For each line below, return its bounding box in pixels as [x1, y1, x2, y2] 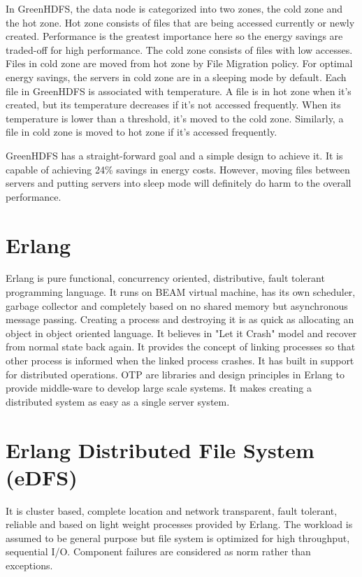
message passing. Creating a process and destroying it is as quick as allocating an [6, 312, 354, 327]
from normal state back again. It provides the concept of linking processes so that [6, 339, 356, 354]
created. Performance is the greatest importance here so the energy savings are [6, 29, 343, 43]
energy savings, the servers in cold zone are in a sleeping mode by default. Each [6, 69, 347, 84]
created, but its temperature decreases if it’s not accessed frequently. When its [6, 97, 341, 112]
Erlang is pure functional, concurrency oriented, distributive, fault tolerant [6, 271, 325, 285]
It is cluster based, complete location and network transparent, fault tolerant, [6, 503, 338, 518]
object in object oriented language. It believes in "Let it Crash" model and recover [6, 325, 357, 340]
